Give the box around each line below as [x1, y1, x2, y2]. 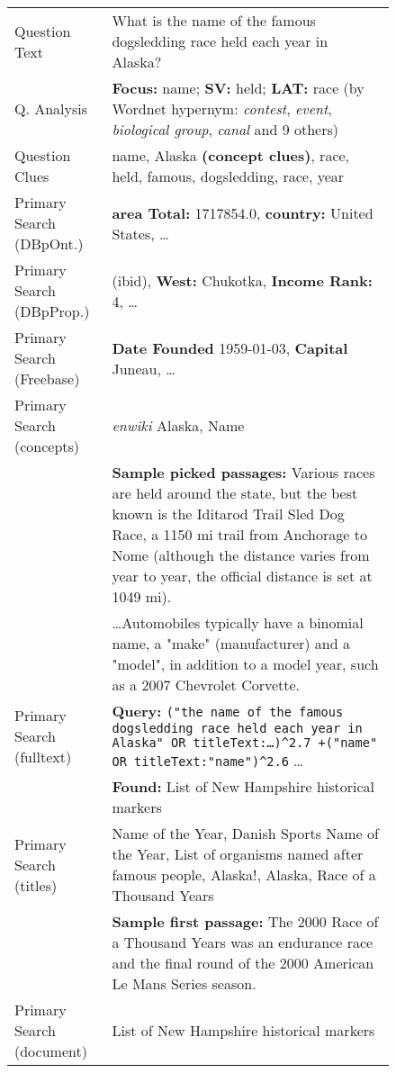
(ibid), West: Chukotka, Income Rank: [112, 269, 373, 291]
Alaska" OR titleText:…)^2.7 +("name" [112, 735, 378, 750]
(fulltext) [14, 745, 72, 767]
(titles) [14, 874, 58, 896]
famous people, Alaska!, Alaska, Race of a [112, 864, 376, 885]
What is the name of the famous [112, 10, 316, 31]
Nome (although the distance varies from [112, 545, 370, 565]
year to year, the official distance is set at [112, 565, 373, 586]
